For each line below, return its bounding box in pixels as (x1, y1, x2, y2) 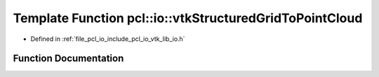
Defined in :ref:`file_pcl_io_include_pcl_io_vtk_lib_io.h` (30, 35, 185, 43)
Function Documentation (13, 53, 124, 65)
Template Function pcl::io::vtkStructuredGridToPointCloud (13, 10, 363, 26)
